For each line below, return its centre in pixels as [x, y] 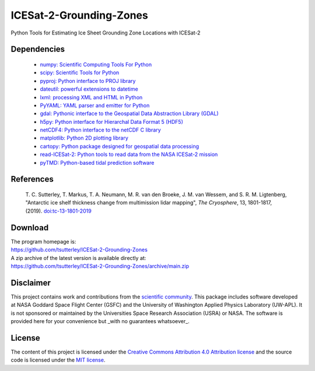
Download [30, 228]
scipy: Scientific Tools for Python [80, 72]
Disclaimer [31, 282]
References [32, 179]
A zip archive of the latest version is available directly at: [78, 258]
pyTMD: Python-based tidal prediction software [97, 162]
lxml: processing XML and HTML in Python [91, 97]
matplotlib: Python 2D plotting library [84, 138]
